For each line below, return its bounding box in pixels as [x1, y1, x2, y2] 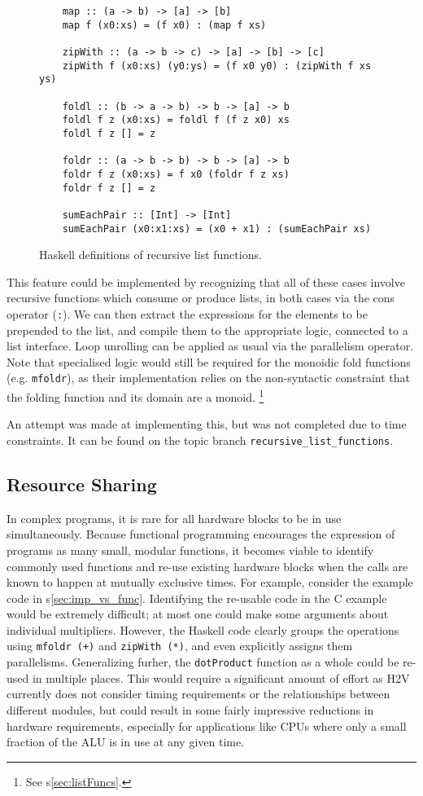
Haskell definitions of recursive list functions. [39, 246, 262, 263]
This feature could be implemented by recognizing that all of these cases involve [7, 273, 405, 290]
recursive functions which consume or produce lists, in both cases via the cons [7, 289, 395, 306]
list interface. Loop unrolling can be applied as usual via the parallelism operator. [7, 337, 414, 354]
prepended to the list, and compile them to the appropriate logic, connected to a [7, 321, 408, 338]
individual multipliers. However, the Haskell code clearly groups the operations [7, 621, 399, 638]
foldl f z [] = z [62, 127, 156, 139]
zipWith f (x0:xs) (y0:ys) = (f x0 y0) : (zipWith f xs [62, 59, 372, 72]
